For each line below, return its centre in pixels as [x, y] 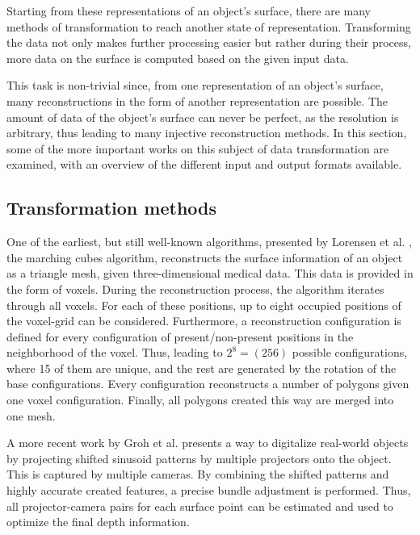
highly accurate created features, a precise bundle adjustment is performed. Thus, [209, 490]
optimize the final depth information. [98, 522]
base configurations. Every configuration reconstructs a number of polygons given [208, 384]
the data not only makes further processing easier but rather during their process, [209, 42]
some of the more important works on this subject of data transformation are [198, 148]
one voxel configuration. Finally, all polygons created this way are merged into [200, 400]
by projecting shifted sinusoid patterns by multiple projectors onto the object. [199, 458]
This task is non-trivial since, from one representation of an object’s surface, [195, 85]
